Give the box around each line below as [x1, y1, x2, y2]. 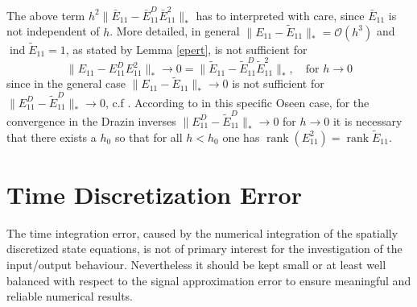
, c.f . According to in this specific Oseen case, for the [105, 93, 370, 110]
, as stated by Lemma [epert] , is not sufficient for [65, 40, 308, 57]
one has [222, 128, 260, 145]
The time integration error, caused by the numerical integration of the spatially [6, 224, 398, 241]
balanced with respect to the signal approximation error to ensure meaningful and [6, 272, 411, 288]
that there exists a [6, 128, 97, 145]
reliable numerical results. [6, 288, 133, 305]
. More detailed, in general [109, 23, 240, 39]
